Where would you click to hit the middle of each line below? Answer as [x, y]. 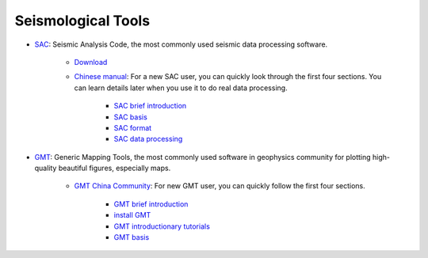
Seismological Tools [82, 21]
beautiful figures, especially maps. [115, 168]
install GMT [132, 215]
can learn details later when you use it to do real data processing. [181, 88]
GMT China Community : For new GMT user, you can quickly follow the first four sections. [220, 186]
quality [46, 168]
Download [91, 62]
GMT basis [132, 237]
